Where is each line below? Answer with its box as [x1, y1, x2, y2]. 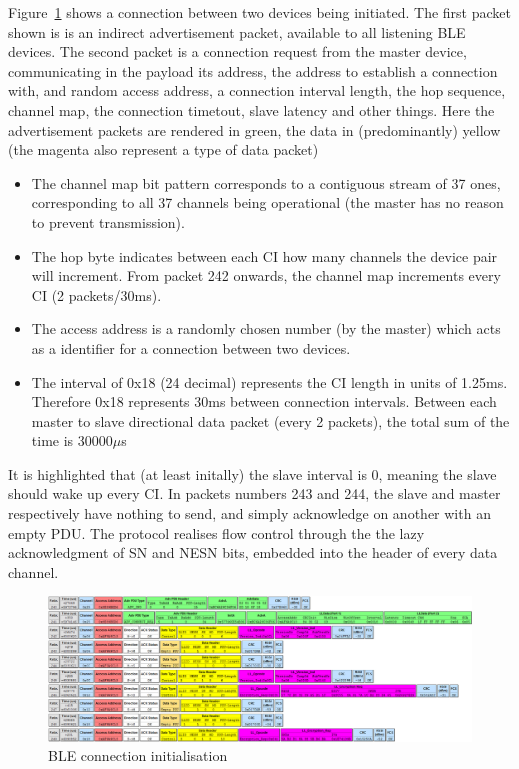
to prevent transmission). [31, 211, 185, 232]
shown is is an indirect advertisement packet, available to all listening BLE [8, 21, 466, 42]
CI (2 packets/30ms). [31, 284, 162, 305]
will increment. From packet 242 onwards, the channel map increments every [31, 265, 501, 286]
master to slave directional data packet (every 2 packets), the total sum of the [31, 410, 510, 431]
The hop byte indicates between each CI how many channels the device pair [31, 245, 498, 266]
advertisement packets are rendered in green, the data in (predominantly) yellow [8, 119, 501, 140]
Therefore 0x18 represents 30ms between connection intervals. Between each [31, 391, 497, 412]
